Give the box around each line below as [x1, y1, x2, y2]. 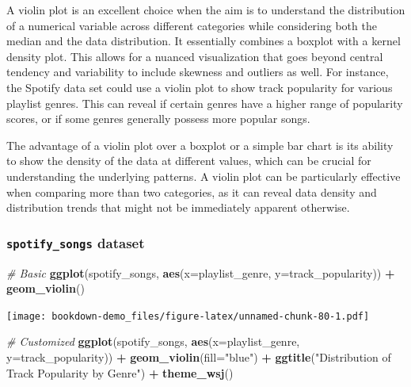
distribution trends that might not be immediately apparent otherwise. [6, 199, 350, 216]
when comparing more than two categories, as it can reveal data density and [6, 183, 377, 200]
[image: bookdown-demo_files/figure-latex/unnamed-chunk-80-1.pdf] [6, 310, 370, 322]
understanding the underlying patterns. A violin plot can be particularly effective [6, 167, 401, 184]
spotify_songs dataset [6, 232, 145, 252]
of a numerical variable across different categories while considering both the [6, 17, 377, 33]
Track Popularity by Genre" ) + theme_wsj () [6, 364, 234, 381]
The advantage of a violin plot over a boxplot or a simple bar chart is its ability [6, 136, 394, 153]
